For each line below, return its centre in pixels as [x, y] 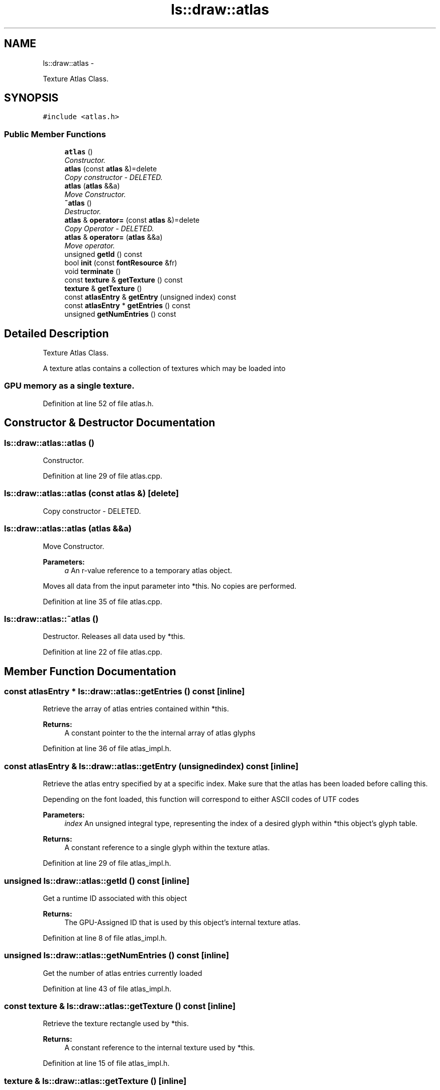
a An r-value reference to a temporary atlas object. [148, 570]
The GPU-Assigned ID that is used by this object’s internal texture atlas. [183, 922]
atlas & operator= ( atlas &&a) [114, 237]
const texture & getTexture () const [124, 280]
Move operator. [90, 246]
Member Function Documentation [90, 671]
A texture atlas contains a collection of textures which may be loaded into [164, 369]
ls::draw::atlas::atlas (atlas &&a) [68, 529]
